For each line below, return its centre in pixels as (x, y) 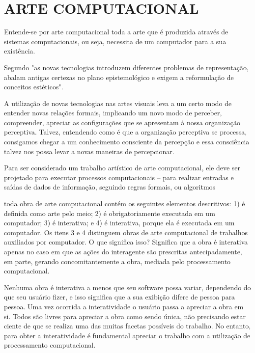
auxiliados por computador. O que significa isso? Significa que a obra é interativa (126, 242)
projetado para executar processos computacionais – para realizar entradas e (119, 177)
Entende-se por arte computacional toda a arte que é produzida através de (116, 32)
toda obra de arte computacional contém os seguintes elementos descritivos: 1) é (125, 204)
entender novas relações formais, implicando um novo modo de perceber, (113, 113)
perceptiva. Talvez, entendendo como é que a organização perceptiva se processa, (126, 132)
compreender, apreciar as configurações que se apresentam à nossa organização (122, 122)
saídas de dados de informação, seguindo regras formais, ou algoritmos (110, 187)
